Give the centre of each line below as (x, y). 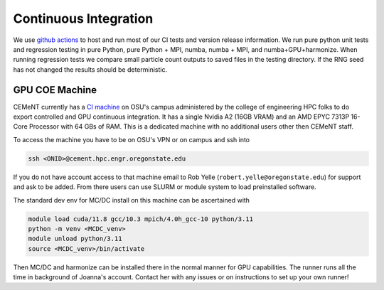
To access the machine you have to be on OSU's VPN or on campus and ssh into (132, 139)
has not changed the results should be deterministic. (90, 69)
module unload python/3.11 (75, 239)
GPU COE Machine (55, 90)
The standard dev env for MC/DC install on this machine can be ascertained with (132, 200)
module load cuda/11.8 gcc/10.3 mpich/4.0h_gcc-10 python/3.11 (141, 219)
